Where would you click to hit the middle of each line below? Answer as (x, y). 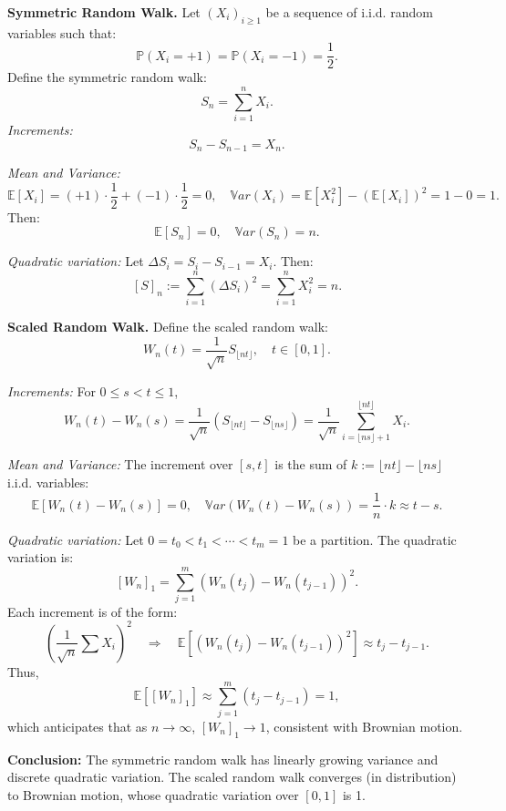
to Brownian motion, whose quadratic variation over (153, 794)
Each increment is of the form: (93, 611)
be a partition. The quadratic (375, 539)
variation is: (41, 557)
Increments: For (52, 390)
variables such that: (62, 32)
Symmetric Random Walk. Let (104, 12)
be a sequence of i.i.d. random (349, 12)
